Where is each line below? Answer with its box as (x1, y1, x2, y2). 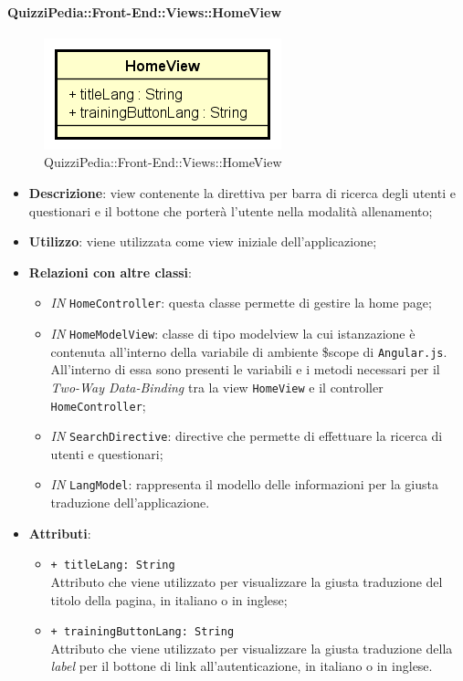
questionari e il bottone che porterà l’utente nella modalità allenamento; (28, 201, 433, 220)
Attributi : (28, 523, 91, 542)
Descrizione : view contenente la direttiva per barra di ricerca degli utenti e (28, 183, 456, 202)
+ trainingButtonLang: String (50, 625, 235, 639)
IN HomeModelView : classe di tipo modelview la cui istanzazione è (50, 324, 416, 343)
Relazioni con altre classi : (28, 262, 192, 281)
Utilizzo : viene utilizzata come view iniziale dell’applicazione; (28, 232, 377, 251)
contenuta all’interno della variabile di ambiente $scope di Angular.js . (50, 341, 447, 361)
